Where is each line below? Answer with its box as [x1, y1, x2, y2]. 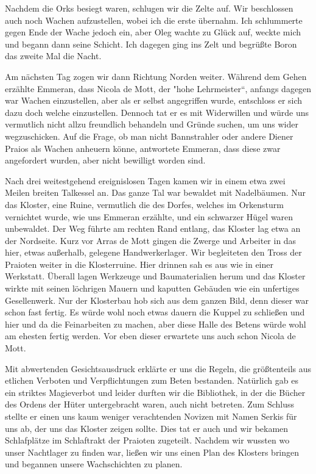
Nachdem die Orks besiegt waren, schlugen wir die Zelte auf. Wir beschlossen [5, 2, 293, 14]
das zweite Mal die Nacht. [5, 49, 102, 62]
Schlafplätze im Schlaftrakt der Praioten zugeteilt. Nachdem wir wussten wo [5, 434, 290, 447]
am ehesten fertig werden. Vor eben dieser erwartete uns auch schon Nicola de [5, 329, 296, 342]
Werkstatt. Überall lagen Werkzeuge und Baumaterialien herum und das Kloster [5, 270, 306, 282]
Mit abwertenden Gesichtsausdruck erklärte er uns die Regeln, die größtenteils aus [5, 362, 312, 375]
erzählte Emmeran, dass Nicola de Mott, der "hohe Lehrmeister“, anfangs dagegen [5, 82, 312, 95]
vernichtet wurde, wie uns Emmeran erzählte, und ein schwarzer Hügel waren [5, 210, 293, 223]
